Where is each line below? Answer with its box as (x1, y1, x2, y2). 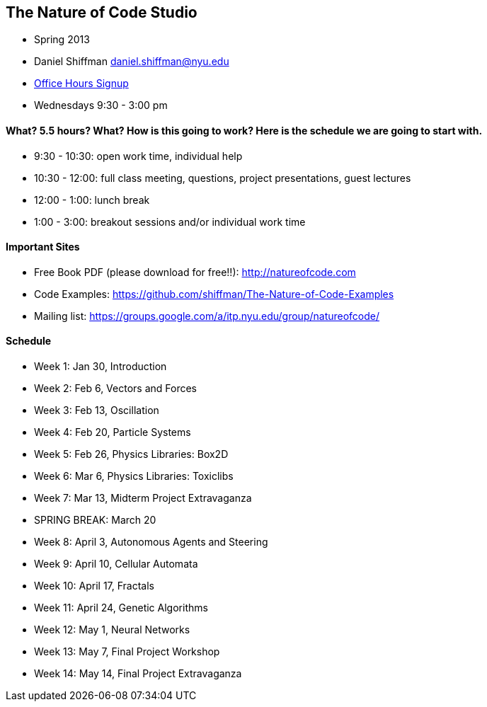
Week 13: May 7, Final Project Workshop (34, 645, 220, 658)
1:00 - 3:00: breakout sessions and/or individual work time (34, 215, 306, 228)
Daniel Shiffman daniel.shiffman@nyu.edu (34, 55, 229, 68)
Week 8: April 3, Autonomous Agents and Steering (34, 536, 268, 548)
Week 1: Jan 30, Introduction (34, 360, 167, 373)
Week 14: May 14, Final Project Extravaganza (34, 667, 242, 680)
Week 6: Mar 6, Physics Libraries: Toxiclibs (34, 470, 234, 483)
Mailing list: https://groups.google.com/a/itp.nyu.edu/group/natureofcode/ (34, 309, 380, 322)
